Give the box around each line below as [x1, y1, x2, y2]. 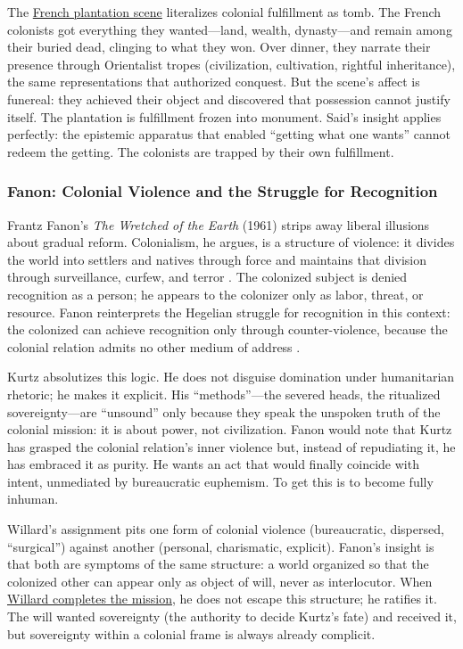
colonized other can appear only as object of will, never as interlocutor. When [7, 571, 433, 590]
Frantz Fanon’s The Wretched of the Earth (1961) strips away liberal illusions [7, 215, 430, 234]
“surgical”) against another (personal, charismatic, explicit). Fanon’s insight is [7, 537, 434, 555]
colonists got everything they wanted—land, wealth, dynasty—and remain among [7, 20, 452, 38]
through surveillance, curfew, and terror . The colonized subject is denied [7, 267, 408, 286]
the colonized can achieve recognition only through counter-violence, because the [7, 320, 448, 339]
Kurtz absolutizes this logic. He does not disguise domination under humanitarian [7, 367, 455, 386]
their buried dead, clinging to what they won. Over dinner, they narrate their [7, 37, 431, 56]
